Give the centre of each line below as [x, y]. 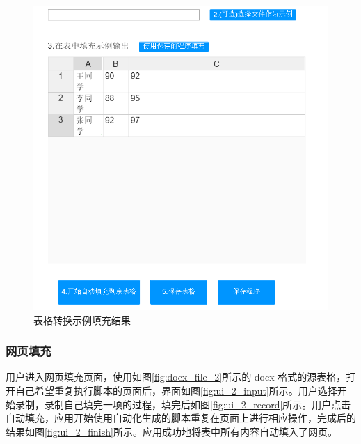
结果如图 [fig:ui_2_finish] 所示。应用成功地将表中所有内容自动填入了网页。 [171, 431]
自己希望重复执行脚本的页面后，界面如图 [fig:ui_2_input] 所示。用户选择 [176, 391]
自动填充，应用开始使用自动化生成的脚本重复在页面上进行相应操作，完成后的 [181, 418]
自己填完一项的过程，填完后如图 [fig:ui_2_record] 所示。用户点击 [207, 404]
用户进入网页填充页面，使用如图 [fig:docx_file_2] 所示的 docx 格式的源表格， [176, 377]
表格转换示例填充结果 [82, 320]
